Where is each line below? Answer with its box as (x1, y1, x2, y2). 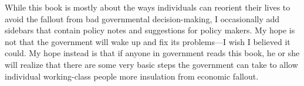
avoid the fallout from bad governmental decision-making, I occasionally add (5, 12, 280, 25)
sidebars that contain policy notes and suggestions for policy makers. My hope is (5, 24, 295, 36)
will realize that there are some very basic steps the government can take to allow (5, 58, 298, 70)
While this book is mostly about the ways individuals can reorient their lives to (5, 1, 291, 13)
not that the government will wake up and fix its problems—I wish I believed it (5, 35, 291, 47)
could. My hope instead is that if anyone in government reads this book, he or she (5, 47, 300, 59)
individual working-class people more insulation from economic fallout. (5, 70, 259, 82)
